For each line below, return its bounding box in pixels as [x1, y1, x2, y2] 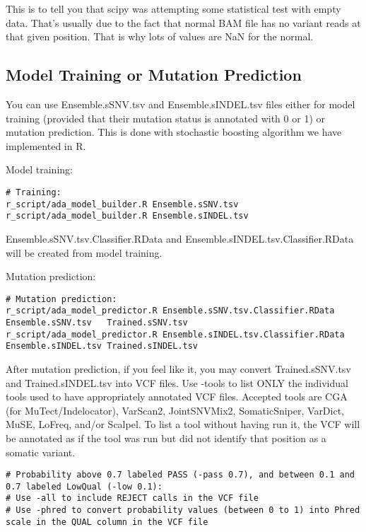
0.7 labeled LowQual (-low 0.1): [6, 481, 163, 492]
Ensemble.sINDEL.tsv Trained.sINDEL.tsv [6, 341, 199, 352]
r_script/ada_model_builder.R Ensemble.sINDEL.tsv [6, 211, 249, 221]
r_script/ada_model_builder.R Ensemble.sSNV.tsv [6, 199, 239, 209]
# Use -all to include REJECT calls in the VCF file [6, 493, 259, 504]
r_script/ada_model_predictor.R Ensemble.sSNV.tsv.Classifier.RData [6, 306, 335, 316]
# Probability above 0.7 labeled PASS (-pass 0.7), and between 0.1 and [6, 470, 355, 480]
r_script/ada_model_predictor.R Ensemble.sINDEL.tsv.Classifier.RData [6, 329, 345, 340]
